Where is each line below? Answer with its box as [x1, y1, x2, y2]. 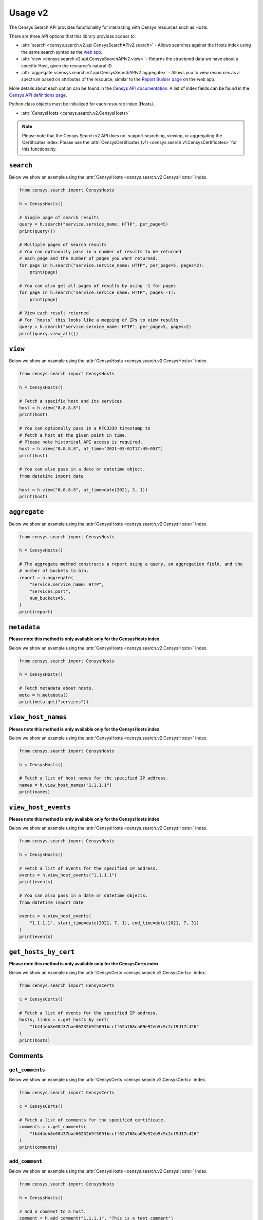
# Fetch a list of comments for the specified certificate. [19, 1117, 166, 1122]
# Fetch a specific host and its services [19, 398, 122, 404]
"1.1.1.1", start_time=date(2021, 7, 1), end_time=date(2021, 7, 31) [29, 920, 199, 926]
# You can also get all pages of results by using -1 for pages [19, 283, 176, 288]
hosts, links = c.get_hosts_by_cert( [19, 1017, 110, 1022]
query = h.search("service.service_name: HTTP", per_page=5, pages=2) [19, 324, 192, 329]
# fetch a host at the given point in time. [19, 432, 128, 438]
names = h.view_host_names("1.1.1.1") [19, 782, 112, 788]
